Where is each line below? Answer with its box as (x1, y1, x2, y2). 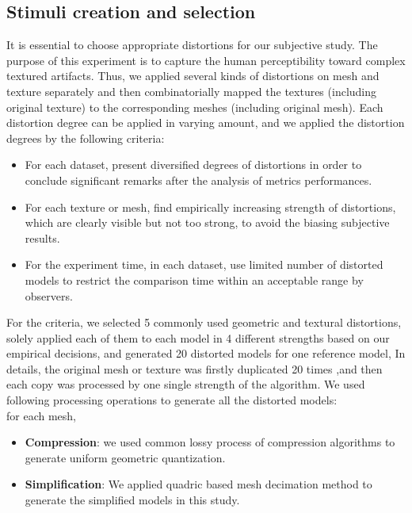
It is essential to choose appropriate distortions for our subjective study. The (6, 36, 378, 53)
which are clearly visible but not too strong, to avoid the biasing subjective (25, 214, 390, 231)
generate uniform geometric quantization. (25, 449, 226, 465)
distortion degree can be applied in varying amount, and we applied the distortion (6, 114, 405, 131)
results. (25, 229, 60, 246)
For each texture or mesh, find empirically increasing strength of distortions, (25, 198, 396, 215)
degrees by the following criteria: (6, 129, 165, 146)
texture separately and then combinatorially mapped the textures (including (6, 82, 377, 99)
